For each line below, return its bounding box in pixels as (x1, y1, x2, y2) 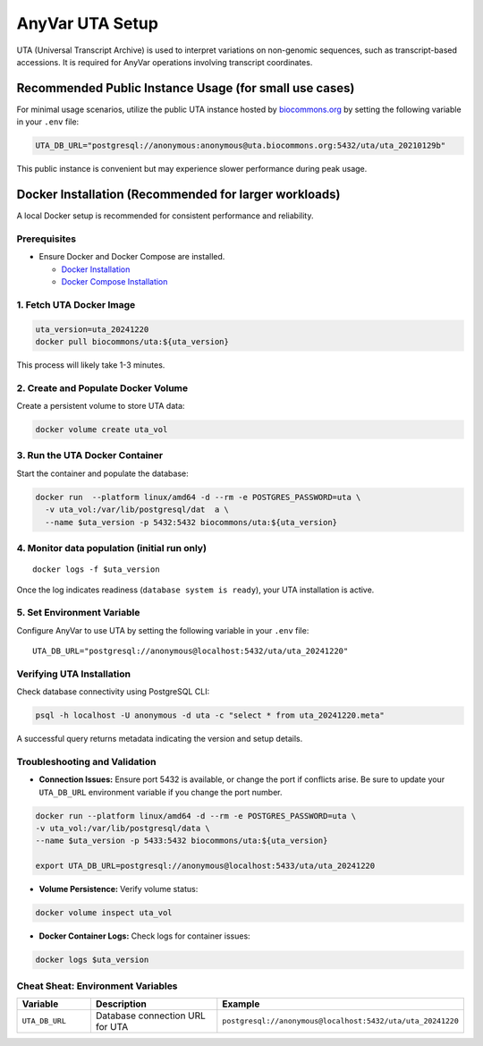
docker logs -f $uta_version (32, 565, 160, 574)
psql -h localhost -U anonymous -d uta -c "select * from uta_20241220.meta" (35, 710, 385, 720)
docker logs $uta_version (35, 955, 149, 965)
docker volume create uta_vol (35, 425, 168, 435)
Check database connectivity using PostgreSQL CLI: (16, 686, 210, 697)
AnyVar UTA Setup (16, 13, 158, 33)
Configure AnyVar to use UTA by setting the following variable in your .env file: (16, 625, 309, 635)
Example (222, 998, 260, 1010)
